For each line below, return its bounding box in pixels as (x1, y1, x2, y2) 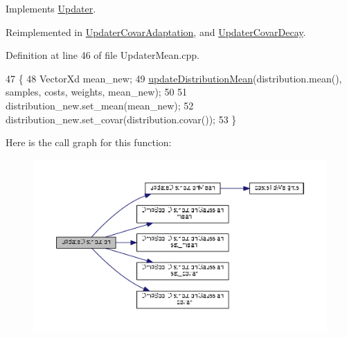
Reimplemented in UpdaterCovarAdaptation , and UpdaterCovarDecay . (6, 24, 306, 39)
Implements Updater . (6, 1, 96, 15)
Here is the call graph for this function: (6, 135, 172, 150)
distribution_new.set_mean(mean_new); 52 (6, 98, 194, 112)
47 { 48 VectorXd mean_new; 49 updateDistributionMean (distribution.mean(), (6, 71, 342, 85)
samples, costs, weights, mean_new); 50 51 (6, 84, 188, 99)
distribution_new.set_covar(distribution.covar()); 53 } (6, 112, 237, 126)
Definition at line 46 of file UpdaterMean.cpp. (6, 48, 199, 62)
